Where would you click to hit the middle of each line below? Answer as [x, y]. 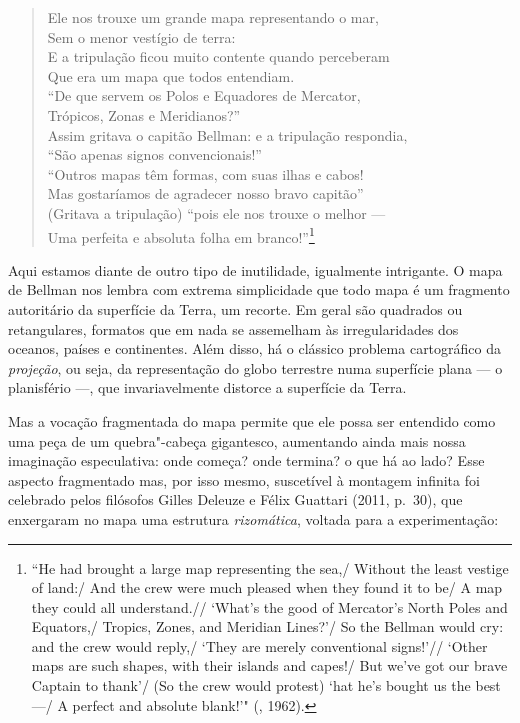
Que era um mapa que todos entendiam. [171, 75]
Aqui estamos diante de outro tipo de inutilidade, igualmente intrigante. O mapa [255, 269]
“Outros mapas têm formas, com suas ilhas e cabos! [205, 173]
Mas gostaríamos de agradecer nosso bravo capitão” [205, 193]
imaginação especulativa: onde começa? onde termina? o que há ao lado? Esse [246, 460]
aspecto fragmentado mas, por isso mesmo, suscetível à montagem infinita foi [244, 479]
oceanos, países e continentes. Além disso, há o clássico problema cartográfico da [254, 348]
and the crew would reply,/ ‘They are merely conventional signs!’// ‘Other [259, 645]
